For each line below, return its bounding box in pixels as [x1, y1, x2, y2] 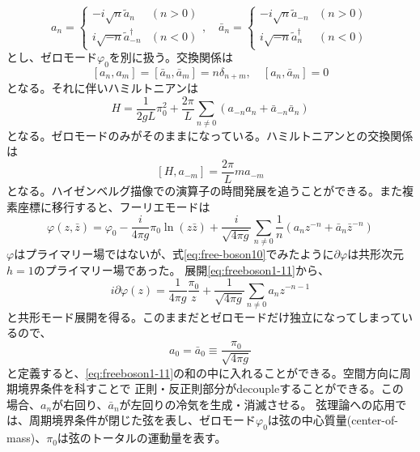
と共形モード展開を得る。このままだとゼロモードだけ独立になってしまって [6, 308, 402, 325]
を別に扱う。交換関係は [108, 49, 234, 66]
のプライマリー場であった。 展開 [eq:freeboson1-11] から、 [33, 261, 329, 278]
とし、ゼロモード [6, 49, 97, 66]
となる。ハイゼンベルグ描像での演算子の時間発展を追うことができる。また [6, 181, 403, 198]
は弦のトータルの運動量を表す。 [57, 429, 227, 446]
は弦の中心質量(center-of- [267, 411, 398, 429]
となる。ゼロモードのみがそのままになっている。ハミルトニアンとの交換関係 [6, 126, 414, 143]
